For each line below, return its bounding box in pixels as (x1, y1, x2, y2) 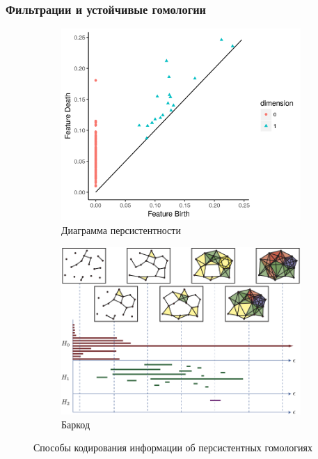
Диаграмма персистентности (61, 222, 181, 237)
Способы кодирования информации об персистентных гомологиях (33, 440, 312, 455)
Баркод (61, 417, 90, 431)
